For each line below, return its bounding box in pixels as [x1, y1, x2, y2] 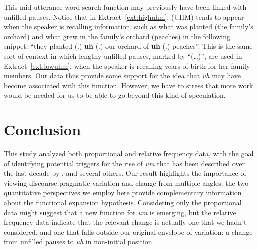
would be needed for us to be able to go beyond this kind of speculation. [4, 90, 226, 100]
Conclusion [4, 119, 81, 140]
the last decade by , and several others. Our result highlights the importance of [4, 168, 246, 178]
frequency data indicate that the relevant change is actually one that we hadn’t [4, 217, 247, 227]
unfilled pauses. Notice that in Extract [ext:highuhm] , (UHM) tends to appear [4, 11, 244, 22]
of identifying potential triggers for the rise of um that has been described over [4, 158, 245, 168]
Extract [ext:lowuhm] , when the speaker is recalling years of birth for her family [4, 60, 250, 71]
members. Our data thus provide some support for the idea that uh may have [4, 70, 241, 81]
